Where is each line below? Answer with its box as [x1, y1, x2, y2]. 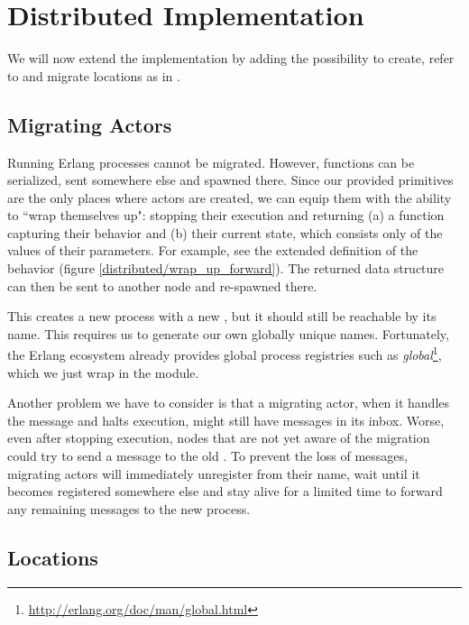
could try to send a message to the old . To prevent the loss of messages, [7, 446, 408, 465]
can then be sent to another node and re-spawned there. [7, 276, 317, 295]
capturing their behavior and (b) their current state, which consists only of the [7, 223, 443, 242]
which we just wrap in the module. [7, 363, 199, 381]
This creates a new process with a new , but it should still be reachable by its [7, 307, 437, 326]
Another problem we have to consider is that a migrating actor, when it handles [7, 393, 450, 412]
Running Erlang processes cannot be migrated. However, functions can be [7, 152, 415, 171]
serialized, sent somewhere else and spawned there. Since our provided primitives [7, 170, 454, 189]
